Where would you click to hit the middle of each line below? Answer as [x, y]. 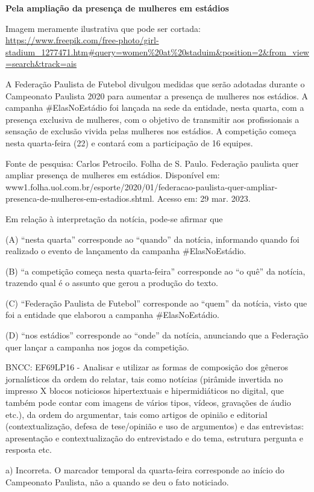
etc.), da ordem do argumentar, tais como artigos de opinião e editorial [137, 414]
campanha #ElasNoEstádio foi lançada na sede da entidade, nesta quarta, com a [155, 107]
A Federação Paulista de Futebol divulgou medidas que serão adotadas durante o [155, 83]
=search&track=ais [41, 64]
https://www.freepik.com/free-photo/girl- [82, 40]
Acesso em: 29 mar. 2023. [204, 198]
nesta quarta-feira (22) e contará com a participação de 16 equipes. [129, 142]
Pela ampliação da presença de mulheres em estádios [117, 8]
